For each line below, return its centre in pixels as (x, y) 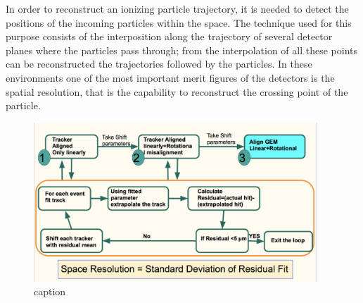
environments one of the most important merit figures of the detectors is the (170, 77)
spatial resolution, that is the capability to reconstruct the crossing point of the (177, 91)
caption (50, 291)
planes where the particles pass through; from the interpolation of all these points (182, 50)
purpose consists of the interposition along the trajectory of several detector (169, 36)
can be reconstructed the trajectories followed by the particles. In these (159, 64)
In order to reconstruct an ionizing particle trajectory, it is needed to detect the (177, 8)
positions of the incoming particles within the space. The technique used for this (179, 22)
